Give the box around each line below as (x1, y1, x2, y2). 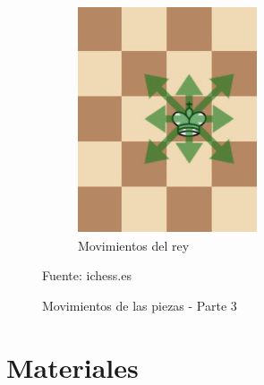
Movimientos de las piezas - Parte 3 (42, 295, 237, 314)
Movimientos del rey (78, 235, 190, 254)
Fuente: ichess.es (42, 266, 132, 285)
